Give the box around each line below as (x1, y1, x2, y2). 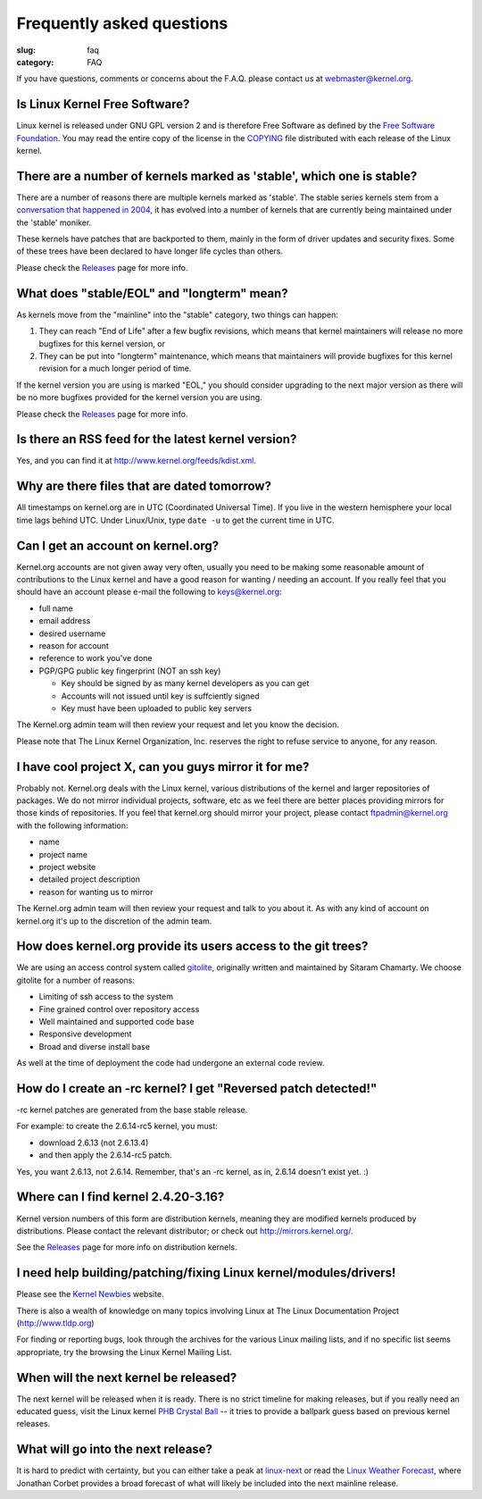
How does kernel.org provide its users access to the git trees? (16, 939, 369, 954)
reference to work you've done (38, 653, 153, 664)
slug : (16, 45, 36, 55)
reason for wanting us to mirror (38, 886, 154, 897)
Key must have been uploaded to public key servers (61, 702, 253, 714)
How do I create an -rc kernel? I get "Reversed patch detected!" (16, 1081, 378, 1096)
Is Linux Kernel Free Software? (16, 96, 190, 112)
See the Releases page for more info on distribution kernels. (16, 1242, 237, 1252)
